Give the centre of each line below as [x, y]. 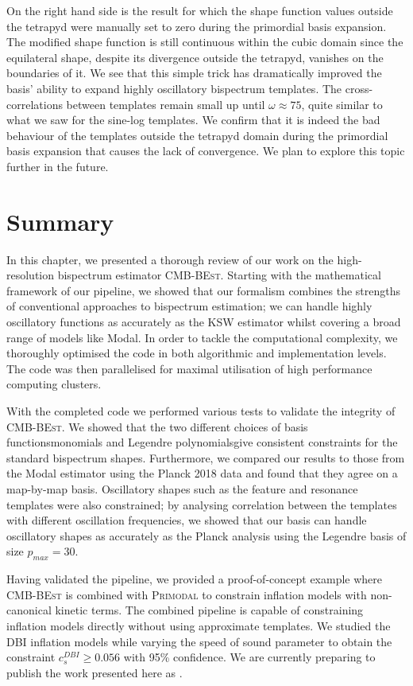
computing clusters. [54, 384]
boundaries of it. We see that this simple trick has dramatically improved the [194, 73]
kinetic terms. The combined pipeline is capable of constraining [209, 610]
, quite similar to [342, 104]
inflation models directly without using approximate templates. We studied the [199, 625]
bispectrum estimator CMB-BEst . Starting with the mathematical [219, 275]
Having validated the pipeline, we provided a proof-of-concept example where [195, 579]
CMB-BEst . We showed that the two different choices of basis [157, 426]
